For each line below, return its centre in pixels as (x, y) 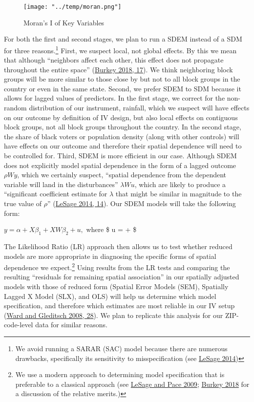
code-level (19, 325)
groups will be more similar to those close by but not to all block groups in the (122, 79)
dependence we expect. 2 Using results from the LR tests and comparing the (117, 266)
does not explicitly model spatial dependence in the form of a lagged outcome (120, 165)
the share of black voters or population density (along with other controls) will (122, 136)
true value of (23, 203)
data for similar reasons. (71, 325)
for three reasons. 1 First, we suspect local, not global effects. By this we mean (120, 49)
